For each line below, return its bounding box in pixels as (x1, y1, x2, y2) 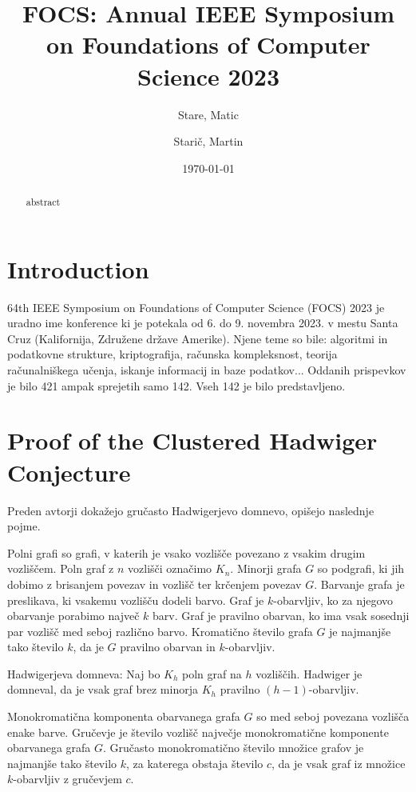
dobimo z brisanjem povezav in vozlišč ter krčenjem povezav (7, 575, 302, 592)
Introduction (7, 252, 149, 285)
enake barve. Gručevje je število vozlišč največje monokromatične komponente (7, 723, 389, 740)
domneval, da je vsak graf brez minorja (7, 681, 198, 698)
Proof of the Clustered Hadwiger (7, 424, 378, 457)
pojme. (7, 518, 41, 534)
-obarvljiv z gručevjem (13, 770, 122, 787)
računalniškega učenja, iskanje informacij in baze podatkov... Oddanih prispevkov (7, 362, 406, 378)
